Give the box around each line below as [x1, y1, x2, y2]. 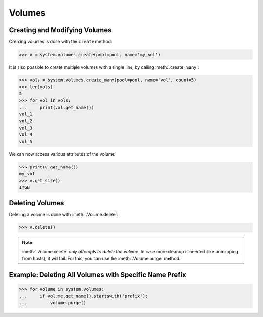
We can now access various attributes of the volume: [9, 151, 116, 157]
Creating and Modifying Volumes [9, 26, 112, 34]
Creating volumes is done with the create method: [9, 39, 112, 45]
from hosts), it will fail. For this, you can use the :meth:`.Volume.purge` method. [22, 255, 181, 261]
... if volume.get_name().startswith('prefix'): [19, 293, 148, 299]
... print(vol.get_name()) [19, 105, 94, 110]
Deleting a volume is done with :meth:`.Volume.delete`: [9, 212, 119, 218]
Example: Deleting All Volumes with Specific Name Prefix [9, 270, 186, 279]
